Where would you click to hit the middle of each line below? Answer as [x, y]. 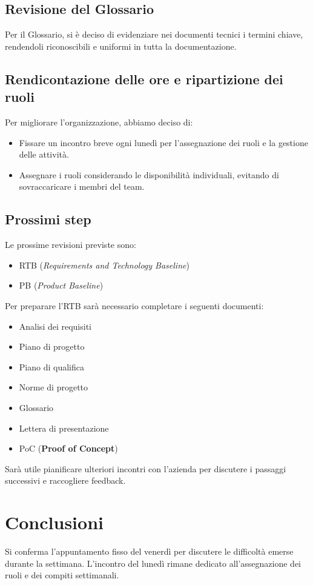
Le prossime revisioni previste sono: [71, 245]
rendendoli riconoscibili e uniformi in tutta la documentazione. [121, 46]
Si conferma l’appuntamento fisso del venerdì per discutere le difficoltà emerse [149, 551]
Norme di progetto [54, 387]
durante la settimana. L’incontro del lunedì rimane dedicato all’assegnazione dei [153, 563]
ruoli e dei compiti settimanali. [62, 575]
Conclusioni [54, 522]
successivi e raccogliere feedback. [65, 480]
